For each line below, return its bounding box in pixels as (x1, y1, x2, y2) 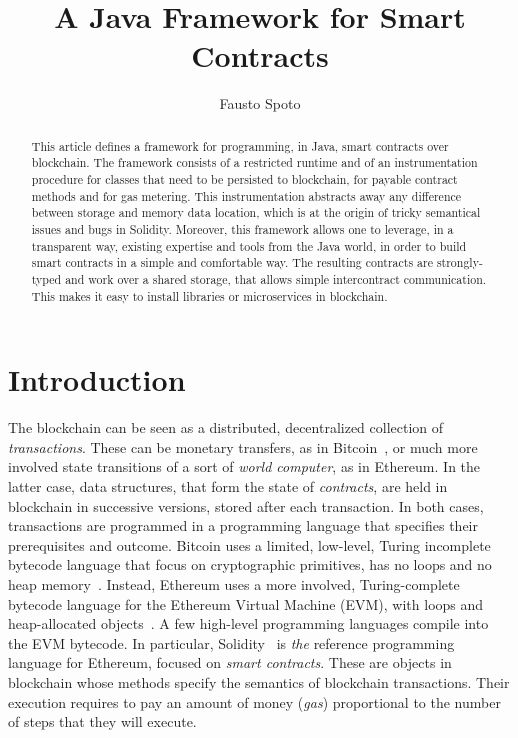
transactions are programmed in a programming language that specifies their (8, 515, 478, 536)
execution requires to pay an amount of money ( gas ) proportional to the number (8, 691, 501, 712)
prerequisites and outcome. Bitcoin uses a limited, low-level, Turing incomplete (8, 534, 491, 555)
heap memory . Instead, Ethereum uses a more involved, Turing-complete (8, 573, 460, 594)
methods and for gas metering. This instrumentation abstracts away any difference (31, 187, 462, 204)
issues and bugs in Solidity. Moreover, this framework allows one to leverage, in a (31, 220, 454, 237)
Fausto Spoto (219, 93, 301, 114)
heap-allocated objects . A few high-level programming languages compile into (8, 613, 489, 634)
